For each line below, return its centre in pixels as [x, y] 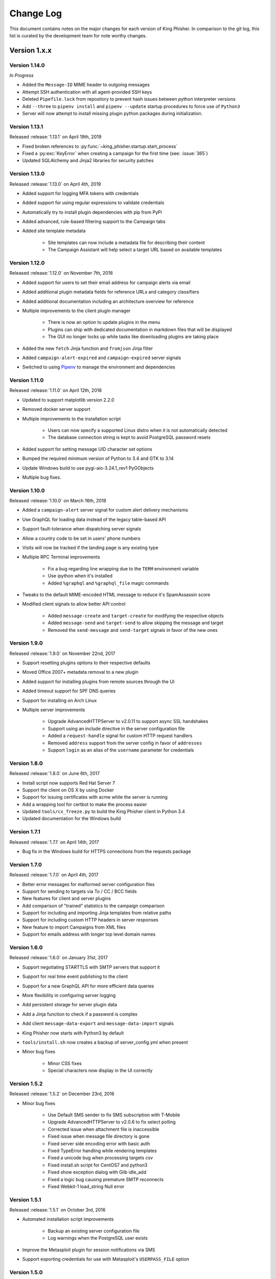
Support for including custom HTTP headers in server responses [90, 920]
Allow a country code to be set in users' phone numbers [81, 538]
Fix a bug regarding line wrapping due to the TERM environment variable [123, 568]
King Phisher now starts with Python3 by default [73, 1033]
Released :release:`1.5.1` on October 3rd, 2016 [57, 1210]
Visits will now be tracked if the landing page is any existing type [90, 548]
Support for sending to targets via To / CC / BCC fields [79, 891]
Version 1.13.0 [27, 174]
